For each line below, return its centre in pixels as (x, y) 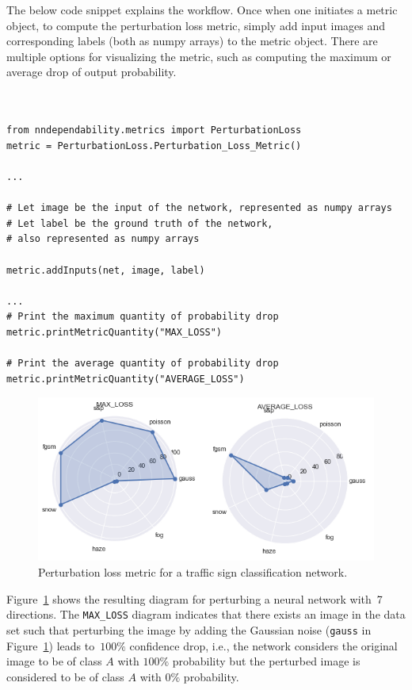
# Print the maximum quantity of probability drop (143, 317)
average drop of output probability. (92, 72)
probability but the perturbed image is (266, 661)
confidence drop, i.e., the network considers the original (263, 645)
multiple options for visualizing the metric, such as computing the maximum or (199, 56)
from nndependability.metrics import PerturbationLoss (154, 130)
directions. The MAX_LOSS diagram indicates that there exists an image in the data (206, 614)
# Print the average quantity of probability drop (143, 364)
